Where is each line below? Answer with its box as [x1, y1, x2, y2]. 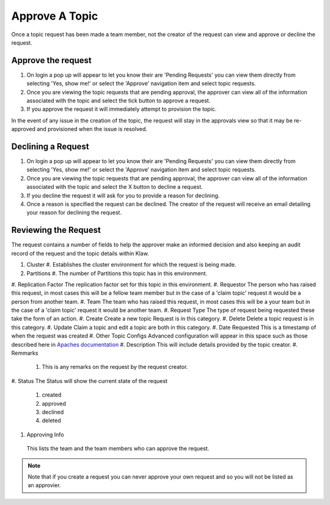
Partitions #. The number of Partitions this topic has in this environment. [26, 270, 208, 277]
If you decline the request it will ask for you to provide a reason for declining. [26, 192, 220, 199]
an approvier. [28, 482, 61, 489]
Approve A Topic [11, 9, 98, 23]
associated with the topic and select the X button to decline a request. [26, 183, 203, 191]
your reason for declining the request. [26, 209, 122, 216]
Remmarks [11, 349, 38, 357]
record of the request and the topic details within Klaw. [11, 249, 149, 257]
